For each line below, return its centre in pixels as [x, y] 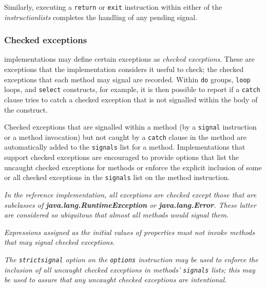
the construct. [26, 109]
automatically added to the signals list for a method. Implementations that [125, 147]
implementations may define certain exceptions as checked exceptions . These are [130, 59]
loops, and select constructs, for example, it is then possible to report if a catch [132, 89]
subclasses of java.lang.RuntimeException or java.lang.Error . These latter [130, 204]
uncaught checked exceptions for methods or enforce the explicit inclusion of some [133, 167]
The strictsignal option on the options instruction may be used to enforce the [131, 259]
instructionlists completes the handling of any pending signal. [101, 17]
